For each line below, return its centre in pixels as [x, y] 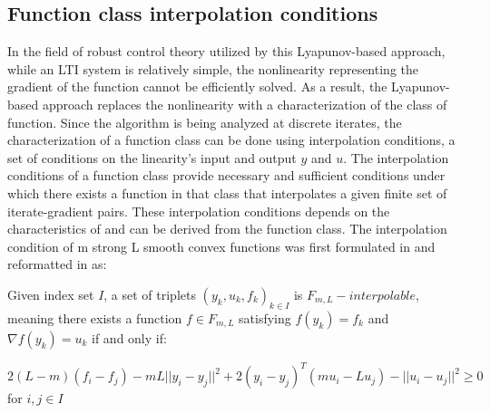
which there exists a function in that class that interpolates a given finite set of [227, 192]
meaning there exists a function [95, 317]
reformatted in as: [57, 264]
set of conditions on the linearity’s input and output [152, 157]
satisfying [265, 317]
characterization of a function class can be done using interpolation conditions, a [231, 140]
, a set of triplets [150, 294]
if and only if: [129, 337]
